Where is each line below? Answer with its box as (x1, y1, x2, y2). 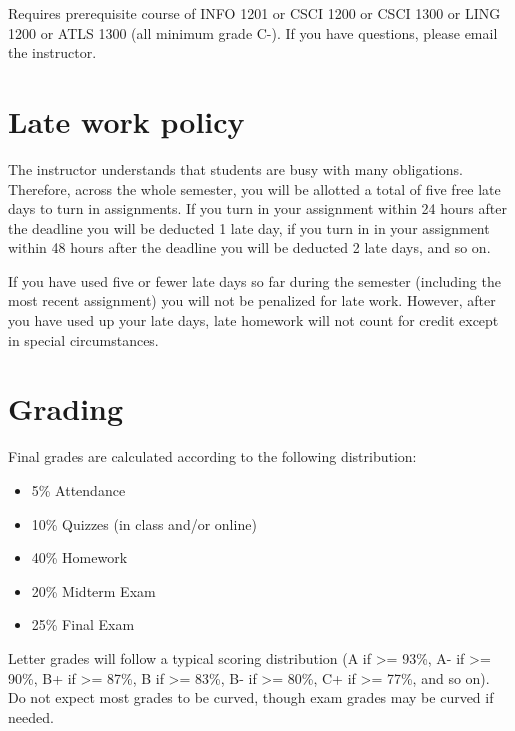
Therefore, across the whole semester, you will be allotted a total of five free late (8, 178, 501, 199)
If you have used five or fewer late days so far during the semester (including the (8, 270, 501, 291)
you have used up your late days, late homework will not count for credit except (8, 310, 499, 331)
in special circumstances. (8, 329, 159, 350)
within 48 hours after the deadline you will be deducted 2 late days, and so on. (8, 237, 491, 258)
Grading (8, 388, 124, 429)
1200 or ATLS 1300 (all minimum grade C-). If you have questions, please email (8, 22, 498, 43)
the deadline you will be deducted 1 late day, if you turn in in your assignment (8, 217, 490, 238)
